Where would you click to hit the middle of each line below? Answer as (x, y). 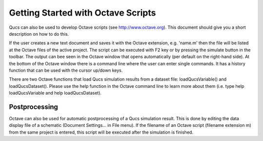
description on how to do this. (39, 34)
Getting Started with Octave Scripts (83, 13)
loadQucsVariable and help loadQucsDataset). (55, 93)
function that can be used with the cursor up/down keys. (66, 70)
